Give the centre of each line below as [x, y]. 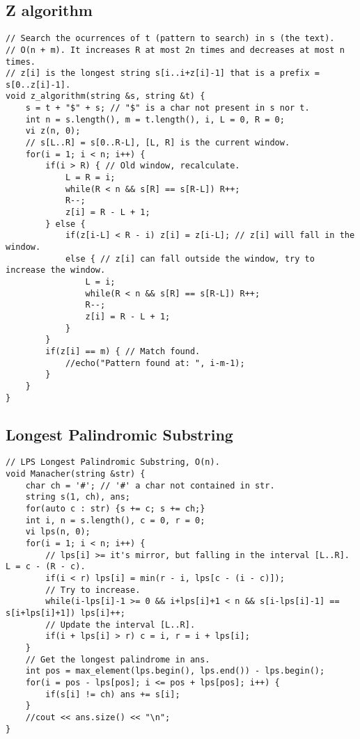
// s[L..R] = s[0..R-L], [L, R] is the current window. [158, 143]
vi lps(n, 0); [58, 532]
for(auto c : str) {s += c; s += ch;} [115, 509]
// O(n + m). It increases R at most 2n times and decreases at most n [175, 50]
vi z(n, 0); [53, 131]
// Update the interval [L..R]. [120, 625]
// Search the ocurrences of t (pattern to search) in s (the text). [170, 39]
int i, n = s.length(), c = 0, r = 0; [115, 520]
